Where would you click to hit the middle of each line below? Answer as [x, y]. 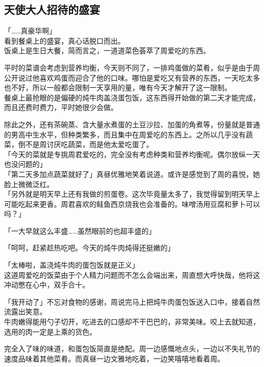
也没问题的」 [25, 164]
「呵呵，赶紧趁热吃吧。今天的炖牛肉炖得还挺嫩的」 [89, 248]
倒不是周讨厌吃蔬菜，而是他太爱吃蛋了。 [86, 144]
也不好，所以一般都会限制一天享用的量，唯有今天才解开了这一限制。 [118, 87]
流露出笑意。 [25, 311]
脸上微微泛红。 [29, 184]
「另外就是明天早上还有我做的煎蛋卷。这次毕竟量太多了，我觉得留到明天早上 [132, 194]
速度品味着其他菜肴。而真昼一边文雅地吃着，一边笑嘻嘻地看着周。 [114, 358]
